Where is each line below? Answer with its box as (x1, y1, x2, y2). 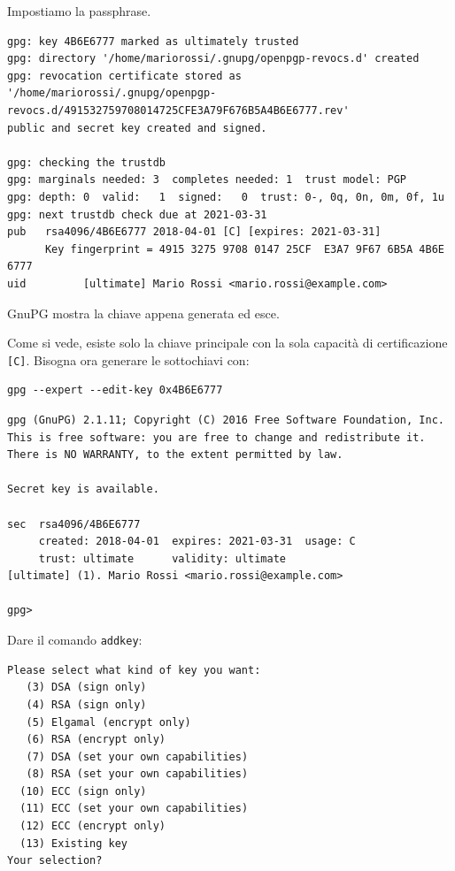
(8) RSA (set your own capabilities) (26, 768, 249, 781)
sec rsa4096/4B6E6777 (7, 517, 141, 531)
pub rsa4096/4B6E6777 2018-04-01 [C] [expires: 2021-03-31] (7, 225, 382, 239)
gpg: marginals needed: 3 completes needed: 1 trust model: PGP (7, 173, 407, 187)
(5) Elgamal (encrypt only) (26, 715, 191, 729)
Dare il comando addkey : (7, 630, 143, 649)
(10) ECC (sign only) (19, 784, 147, 798)
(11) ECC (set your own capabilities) (19, 802, 249, 815)
